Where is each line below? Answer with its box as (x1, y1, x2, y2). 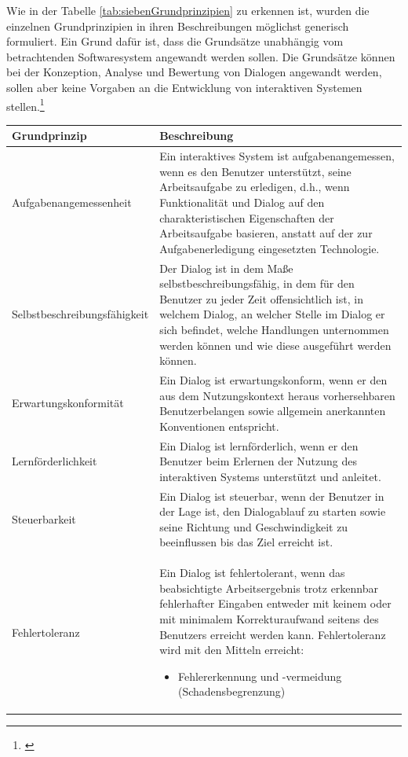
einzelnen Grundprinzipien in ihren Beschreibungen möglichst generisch (6, 17, 349, 34)
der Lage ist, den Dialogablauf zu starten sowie (159, 503, 386, 520)
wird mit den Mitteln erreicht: (159, 641, 304, 658)
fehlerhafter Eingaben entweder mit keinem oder (159, 595, 392, 612)
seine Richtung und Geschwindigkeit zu (159, 518, 348, 535)
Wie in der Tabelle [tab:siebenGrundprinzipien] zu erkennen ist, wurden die (6, 2, 370, 18)
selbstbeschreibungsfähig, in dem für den (159, 275, 355, 292)
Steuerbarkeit (12, 511, 76, 527)
